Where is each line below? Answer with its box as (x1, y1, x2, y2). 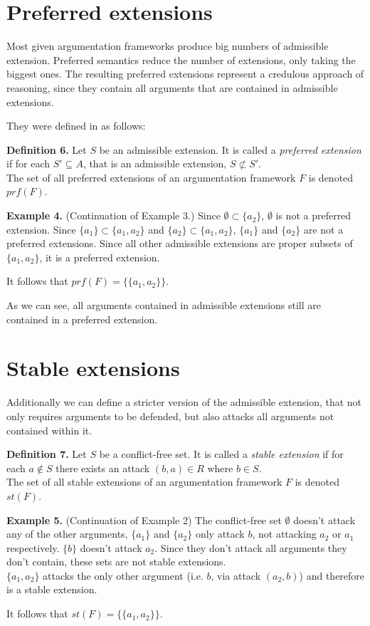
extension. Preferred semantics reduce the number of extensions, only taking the (6, 52, 356, 67)
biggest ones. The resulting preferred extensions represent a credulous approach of (6, 66, 364, 81)
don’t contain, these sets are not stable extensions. (6, 554, 226, 569)
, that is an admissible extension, (83, 156, 227, 171)
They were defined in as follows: (6, 118, 146, 133)
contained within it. (6, 422, 92, 437)
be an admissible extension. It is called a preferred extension (99, 142, 361, 157)
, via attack (211, 568, 261, 583)
